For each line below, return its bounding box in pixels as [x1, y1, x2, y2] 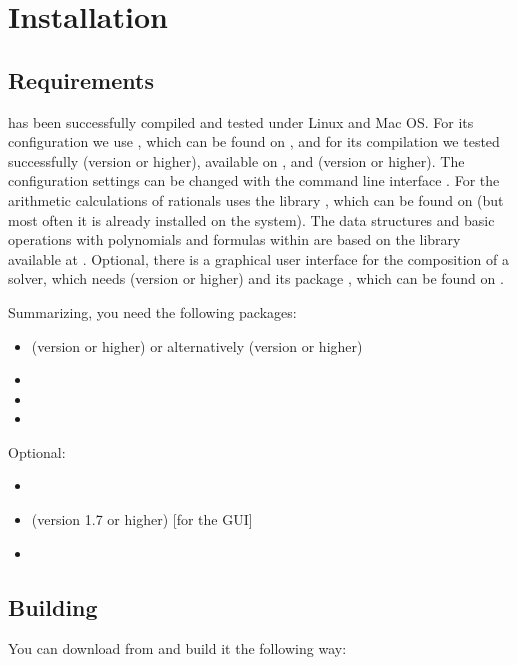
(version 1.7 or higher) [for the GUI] [31, 509, 253, 530]
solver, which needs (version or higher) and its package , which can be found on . [8, 268, 504, 289]
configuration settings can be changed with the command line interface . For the [8, 170, 500, 191]
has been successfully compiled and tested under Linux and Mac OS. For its [8, 111, 474, 132]
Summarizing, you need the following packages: [8, 301, 297, 322]
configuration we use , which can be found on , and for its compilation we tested [8, 131, 500, 152]
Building [8, 591, 98, 622]
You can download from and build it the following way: [8, 638, 347, 659]
